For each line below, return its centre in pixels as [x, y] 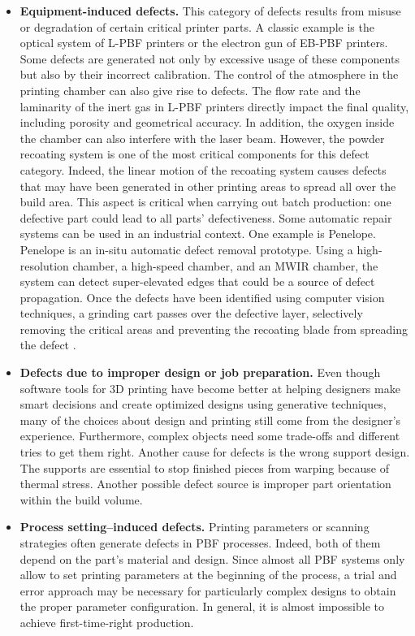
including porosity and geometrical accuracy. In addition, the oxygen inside [207, 122]
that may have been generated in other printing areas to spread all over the [208, 186]
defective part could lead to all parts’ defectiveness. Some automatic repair [206, 217]
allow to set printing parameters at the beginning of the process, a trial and [208, 575]
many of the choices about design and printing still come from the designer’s [210, 420]
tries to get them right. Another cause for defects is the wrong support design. [215, 452]
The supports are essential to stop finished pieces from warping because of [204, 467]
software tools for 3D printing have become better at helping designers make [210, 388]
